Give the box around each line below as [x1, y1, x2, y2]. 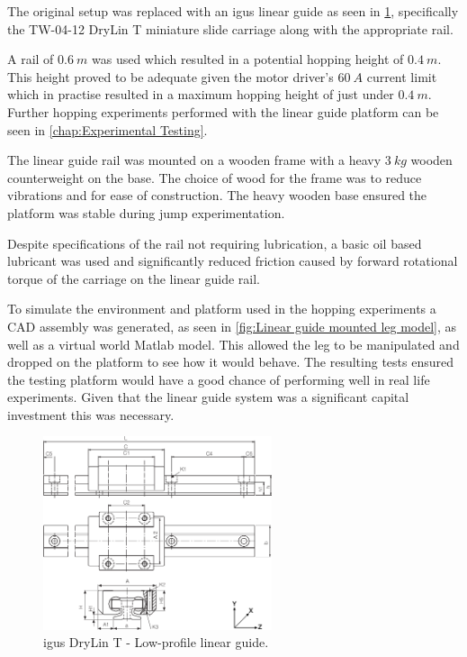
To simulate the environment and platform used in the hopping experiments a [7, 299, 436, 318]
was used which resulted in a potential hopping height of [92, 50, 404, 68]
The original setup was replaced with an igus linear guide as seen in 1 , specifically [7, 2, 459, 20]
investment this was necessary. [7, 405, 175, 424]
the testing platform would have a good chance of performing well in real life [7, 370, 430, 388]
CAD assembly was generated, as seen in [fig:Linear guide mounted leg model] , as [7, 316, 457, 335]
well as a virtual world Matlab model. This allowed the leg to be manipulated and [7, 334, 460, 353]
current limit [366, 67, 437, 86]
